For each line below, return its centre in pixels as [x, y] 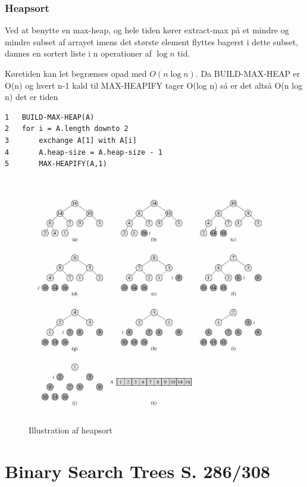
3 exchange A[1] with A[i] [71, 140]
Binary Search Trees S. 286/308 [138, 471]
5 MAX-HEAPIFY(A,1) [56, 164]
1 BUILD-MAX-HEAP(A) [50, 117]
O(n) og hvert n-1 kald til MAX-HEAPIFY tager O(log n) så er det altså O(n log [154, 85]
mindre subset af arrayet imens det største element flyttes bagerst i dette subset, [152, 41]
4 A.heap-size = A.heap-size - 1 [84, 152]
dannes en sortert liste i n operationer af [78, 53]
